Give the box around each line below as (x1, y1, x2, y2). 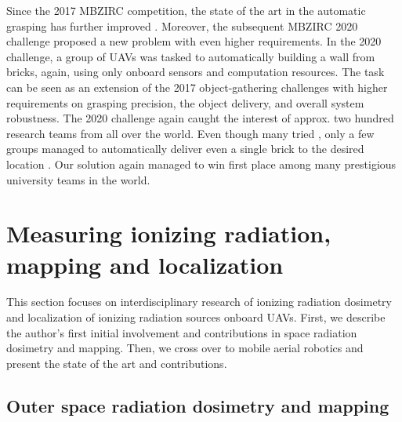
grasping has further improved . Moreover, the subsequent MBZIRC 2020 (6, 17, 358, 34)
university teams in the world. (6, 171, 150, 187)
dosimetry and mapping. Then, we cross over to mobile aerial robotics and (6, 340, 364, 356)
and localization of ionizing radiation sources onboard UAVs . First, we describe (6, 309, 386, 326)
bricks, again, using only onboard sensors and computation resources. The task (6, 64, 385, 80)
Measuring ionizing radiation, (6, 217, 331, 249)
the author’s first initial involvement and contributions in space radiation (6, 324, 357, 340)
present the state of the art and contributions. (6, 355, 227, 371)
